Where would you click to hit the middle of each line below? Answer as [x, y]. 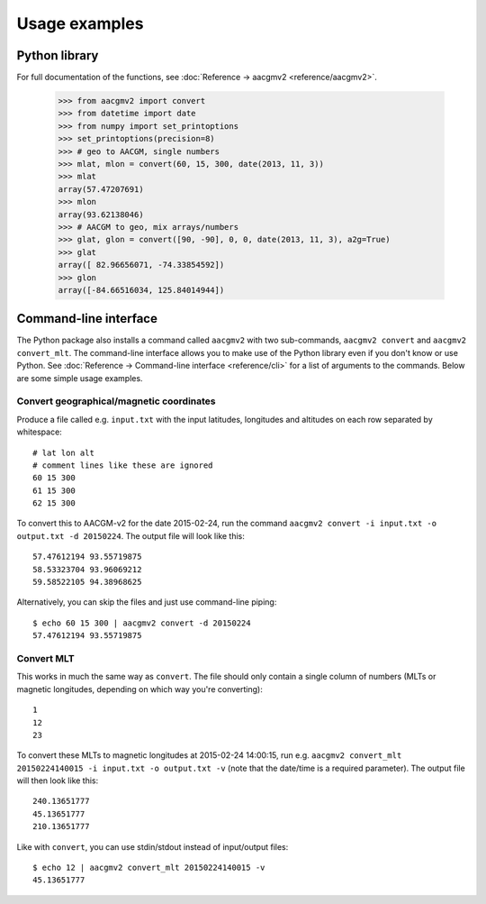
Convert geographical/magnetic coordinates [116, 401]
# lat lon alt [63, 452]
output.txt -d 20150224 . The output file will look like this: [130, 535]
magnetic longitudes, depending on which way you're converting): [139, 689]
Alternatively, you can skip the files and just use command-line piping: [147, 602]
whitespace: [39, 432]
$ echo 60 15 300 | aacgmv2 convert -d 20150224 [142, 623]
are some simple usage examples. [80, 378]
